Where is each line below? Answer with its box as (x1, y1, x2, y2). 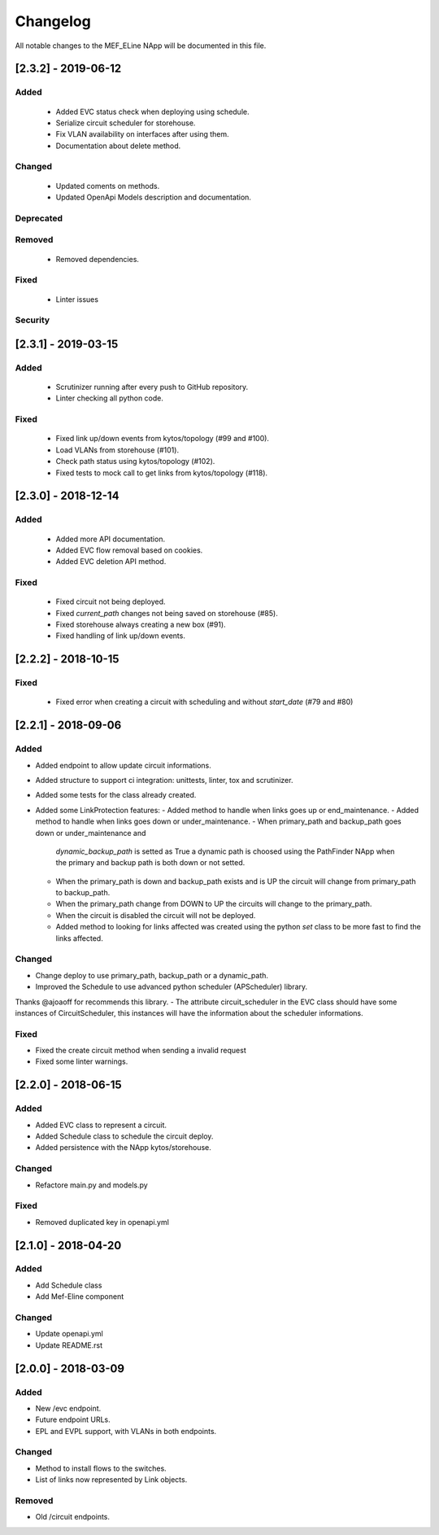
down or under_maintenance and (35, 828, 146, 837)
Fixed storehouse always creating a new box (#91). (55, 619, 227, 630)
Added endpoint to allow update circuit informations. (35, 760, 211, 770)
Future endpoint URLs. (35, 1415, 111, 1424)
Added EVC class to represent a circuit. (35, 1120, 167, 1130)
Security (15, 314, 50, 326)
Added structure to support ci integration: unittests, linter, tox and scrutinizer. (35, 775, 293, 785)
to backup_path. (55, 888, 111, 898)
